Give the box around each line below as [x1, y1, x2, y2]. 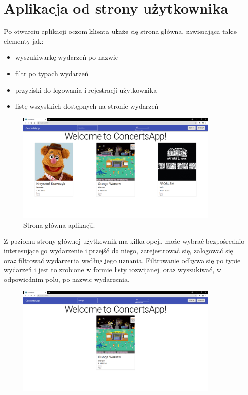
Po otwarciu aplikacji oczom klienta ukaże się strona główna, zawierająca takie [4, 26, 237, 36]
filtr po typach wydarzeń [15, 68, 88, 78]
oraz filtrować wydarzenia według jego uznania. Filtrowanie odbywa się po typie [4, 255, 241, 265]
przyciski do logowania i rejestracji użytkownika [15, 84, 157, 95]
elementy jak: [4, 35, 44, 46]
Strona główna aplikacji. [23, 219, 95, 230]
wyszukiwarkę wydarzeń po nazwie [15, 52, 118, 62]
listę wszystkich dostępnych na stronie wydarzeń [15, 101, 159, 111]
